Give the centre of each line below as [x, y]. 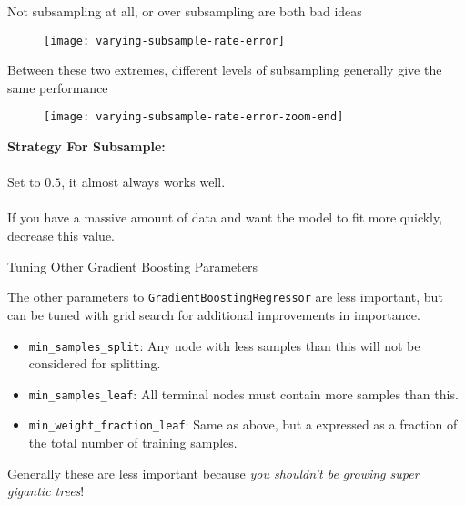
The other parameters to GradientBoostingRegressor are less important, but [225, 297]
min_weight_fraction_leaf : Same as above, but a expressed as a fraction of [243, 424]
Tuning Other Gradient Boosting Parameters [132, 266]
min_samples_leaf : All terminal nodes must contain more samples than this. [243, 393]
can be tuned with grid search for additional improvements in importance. [214, 314]
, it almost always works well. [143, 182]
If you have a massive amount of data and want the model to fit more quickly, [225, 217]
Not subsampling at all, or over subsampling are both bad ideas [185, 11]
